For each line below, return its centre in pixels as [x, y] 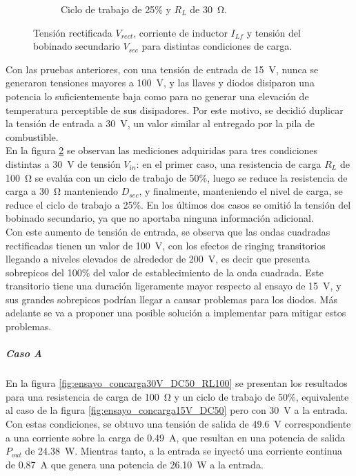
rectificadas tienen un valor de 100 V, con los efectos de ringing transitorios [166, 245]
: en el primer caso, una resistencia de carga [229, 163]
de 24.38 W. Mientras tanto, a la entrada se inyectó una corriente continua [184, 451]
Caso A [24, 353]
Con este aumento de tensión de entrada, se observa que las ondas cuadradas [168, 231]
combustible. [32, 136]
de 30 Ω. [208, 9]
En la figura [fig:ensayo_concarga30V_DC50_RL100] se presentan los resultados [177, 383]
